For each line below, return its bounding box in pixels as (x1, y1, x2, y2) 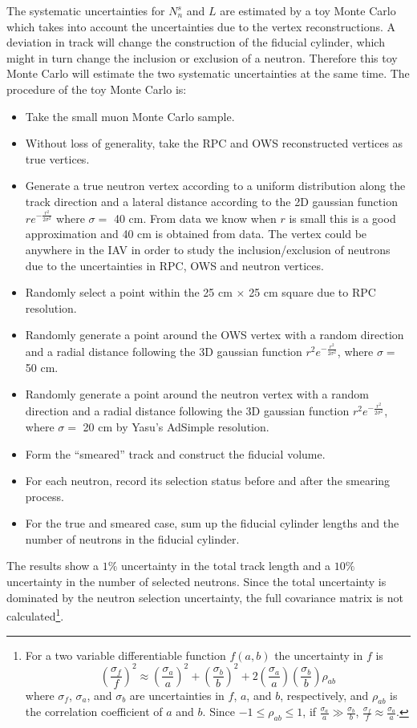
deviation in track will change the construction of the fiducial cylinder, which (6, 34, 385, 51)
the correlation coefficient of (25, 703, 163, 720)
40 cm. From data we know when (113, 209, 277, 226)
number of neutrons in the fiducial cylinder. (25, 530, 240, 547)
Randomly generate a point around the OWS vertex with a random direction (25, 326, 404, 343)
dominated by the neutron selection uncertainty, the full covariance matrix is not (6, 588, 403, 605)
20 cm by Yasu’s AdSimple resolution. (83, 418, 269, 435)
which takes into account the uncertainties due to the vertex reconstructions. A (6, 18, 395, 34)
